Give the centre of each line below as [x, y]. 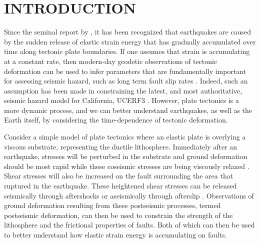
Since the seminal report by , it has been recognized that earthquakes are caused [127, 32]
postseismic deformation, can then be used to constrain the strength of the [118, 215]
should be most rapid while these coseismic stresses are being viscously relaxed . [127, 166]
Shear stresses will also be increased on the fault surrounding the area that [119, 176]
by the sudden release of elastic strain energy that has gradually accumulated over [130, 41]
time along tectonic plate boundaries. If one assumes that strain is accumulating [127, 51]
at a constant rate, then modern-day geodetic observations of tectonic [111, 61]
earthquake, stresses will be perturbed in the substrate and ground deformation [126, 156]
